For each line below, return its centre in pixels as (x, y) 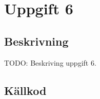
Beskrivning (36, 41)
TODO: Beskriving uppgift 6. (50, 62)
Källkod (25, 90)
